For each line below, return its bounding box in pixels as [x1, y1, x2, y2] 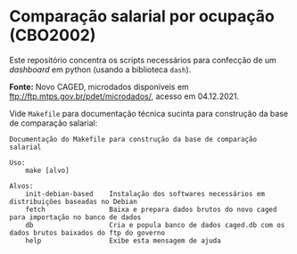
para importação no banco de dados [9, 212, 142, 222]
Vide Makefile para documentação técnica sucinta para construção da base [9, 108, 288, 119]
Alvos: [9, 181, 34, 191]
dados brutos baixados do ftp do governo [9, 228, 166, 237]
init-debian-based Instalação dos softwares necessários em [25, 189, 266, 198]
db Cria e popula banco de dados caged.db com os [25, 220, 285, 229]
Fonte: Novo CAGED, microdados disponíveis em [9, 81, 189, 92]
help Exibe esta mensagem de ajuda [25, 236, 221, 245]
